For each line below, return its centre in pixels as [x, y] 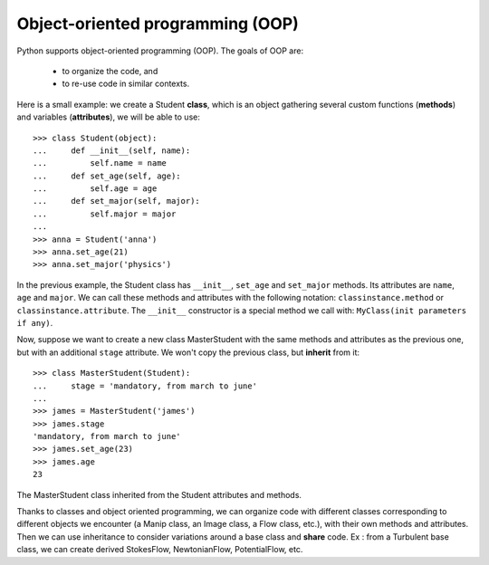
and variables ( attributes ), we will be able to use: [109, 117]
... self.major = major [105, 214]
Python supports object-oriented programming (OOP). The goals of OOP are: [160, 51]
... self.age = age [95, 189]
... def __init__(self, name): [112, 150]
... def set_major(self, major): [117, 201]
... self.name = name [100, 163]
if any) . [35, 322]
